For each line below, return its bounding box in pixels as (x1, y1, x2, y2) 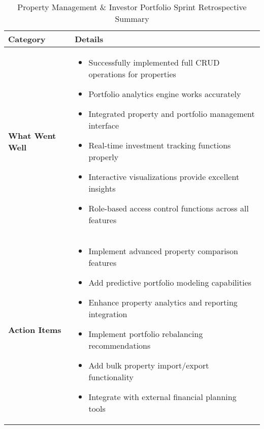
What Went (8, 129, 56, 141)
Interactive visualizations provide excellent (88, 171, 240, 182)
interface (88, 119, 119, 131)
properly (88, 151, 119, 163)
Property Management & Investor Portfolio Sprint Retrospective (17, 1, 247, 13)
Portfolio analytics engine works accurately (88, 88, 241, 100)
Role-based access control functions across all (88, 202, 249, 214)
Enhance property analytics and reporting (88, 296, 238, 308)
